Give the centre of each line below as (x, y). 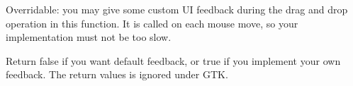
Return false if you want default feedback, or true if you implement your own (173, 60)
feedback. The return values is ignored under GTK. (117, 74)
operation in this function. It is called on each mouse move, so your (152, 23)
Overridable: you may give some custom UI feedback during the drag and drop (177, 9)
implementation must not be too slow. (89, 37)
